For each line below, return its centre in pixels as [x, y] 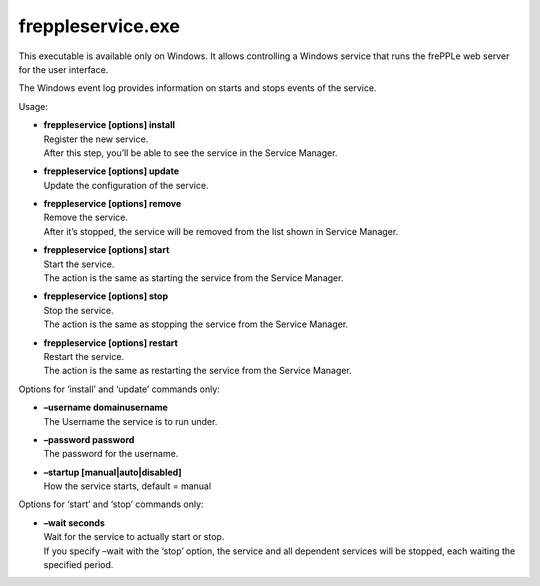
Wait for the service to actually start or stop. [134, 537]
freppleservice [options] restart [111, 342]
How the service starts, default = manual [127, 486]
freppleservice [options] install [109, 125]
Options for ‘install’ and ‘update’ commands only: [119, 389]
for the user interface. [63, 69]
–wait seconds [74, 522]
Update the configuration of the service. [126, 185]
